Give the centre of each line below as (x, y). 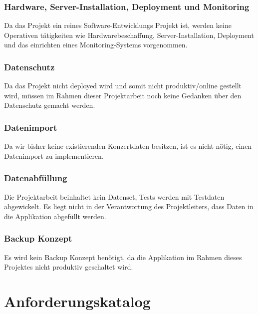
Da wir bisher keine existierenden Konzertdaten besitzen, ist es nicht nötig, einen (128, 146)
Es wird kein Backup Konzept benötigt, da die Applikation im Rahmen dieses (123, 257)
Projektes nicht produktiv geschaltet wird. (69, 267)
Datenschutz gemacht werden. (50, 105)
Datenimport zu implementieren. (54, 156)
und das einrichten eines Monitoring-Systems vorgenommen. (96, 45)
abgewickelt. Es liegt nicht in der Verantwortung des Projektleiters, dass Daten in (129, 206)
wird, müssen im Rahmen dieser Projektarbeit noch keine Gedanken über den (123, 95)
